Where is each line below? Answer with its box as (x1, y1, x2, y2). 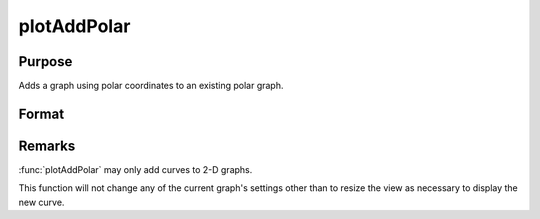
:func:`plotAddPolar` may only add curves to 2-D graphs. (18, 163, 253, 175)
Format (18, 105, 65, 122)
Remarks (18, 137, 76, 154)
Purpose (18, 53, 73, 70)
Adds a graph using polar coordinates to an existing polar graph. (18, 80, 284, 92)
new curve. (18, 196, 65, 208)
